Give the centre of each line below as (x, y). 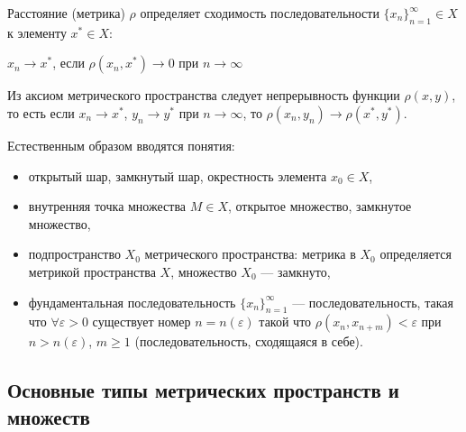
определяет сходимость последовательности (260, 13)
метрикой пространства (92, 271)
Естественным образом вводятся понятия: (121, 145)
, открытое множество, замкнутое (320, 206)
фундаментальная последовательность (132, 302)
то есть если (41, 112)
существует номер (142, 322)
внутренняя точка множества (107, 206)
